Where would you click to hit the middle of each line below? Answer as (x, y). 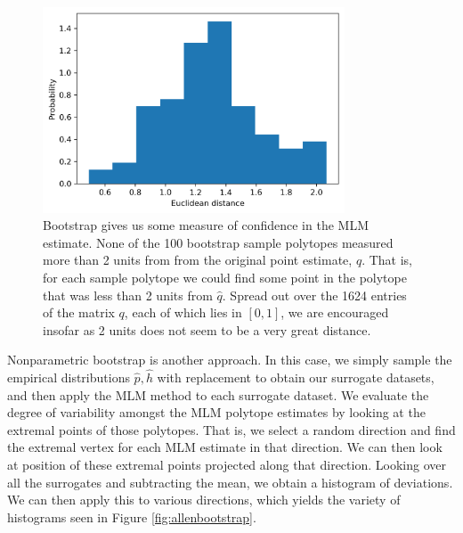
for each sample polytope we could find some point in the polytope (225, 277)
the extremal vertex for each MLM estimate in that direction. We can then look (225, 447)
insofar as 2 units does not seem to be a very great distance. (207, 329)
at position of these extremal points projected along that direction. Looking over (227, 465)
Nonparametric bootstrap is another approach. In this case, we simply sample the (230, 360)
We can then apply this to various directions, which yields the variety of (204, 500)
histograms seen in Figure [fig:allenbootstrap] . (132, 517)
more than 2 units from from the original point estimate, (198, 260)
